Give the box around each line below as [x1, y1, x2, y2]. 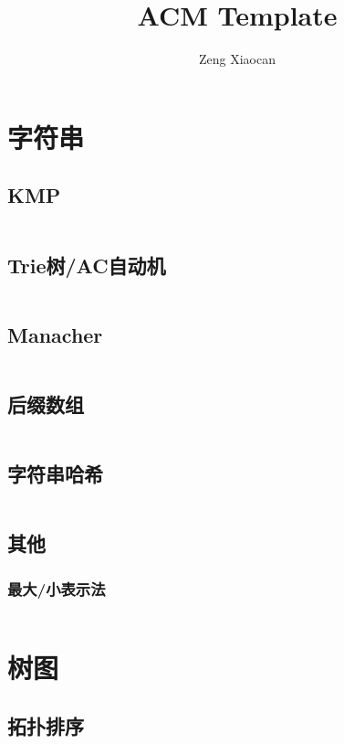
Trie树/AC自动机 [7, 250, 166, 279]
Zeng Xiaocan [199, 49, 276, 69]
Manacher [7, 320, 103, 348]
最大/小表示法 [7, 577, 106, 600]
